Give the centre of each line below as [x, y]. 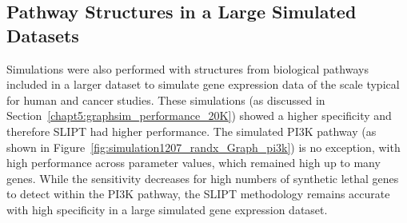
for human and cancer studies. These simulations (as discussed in [166, 100]
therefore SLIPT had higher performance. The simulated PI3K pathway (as [192, 131]
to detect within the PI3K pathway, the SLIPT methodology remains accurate [198, 194]
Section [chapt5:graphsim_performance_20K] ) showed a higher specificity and [199, 115]
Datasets [43, 35]
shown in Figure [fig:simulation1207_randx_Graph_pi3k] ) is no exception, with [203, 147]
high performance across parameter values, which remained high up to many [194, 163]
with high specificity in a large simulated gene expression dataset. [167, 209]
